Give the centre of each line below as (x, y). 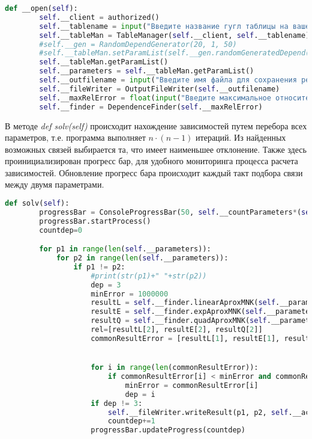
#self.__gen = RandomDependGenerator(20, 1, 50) (138, 44)
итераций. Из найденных (241, 137)
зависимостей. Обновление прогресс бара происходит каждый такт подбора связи (154, 172)
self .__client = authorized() (99, 17)
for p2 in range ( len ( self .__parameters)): (142, 258)
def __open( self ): (41, 8)
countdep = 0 (61, 230)
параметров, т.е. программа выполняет (75, 137)
